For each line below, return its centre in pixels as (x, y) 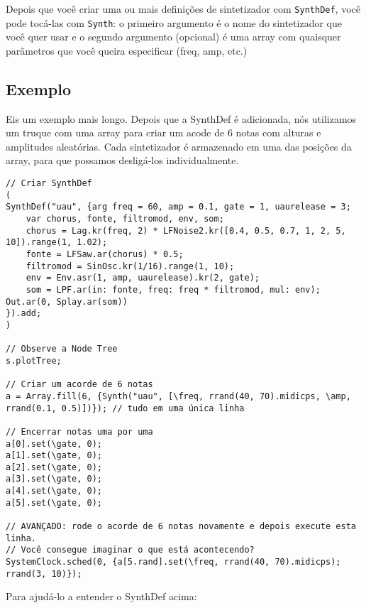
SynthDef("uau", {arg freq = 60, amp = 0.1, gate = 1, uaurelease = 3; (178, 207)
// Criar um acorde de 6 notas (79, 385)
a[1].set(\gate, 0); (54, 456)
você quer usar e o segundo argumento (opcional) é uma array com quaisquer (173, 37)
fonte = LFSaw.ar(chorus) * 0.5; (105, 255)
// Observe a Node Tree (62, 349)
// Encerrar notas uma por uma (79, 431)
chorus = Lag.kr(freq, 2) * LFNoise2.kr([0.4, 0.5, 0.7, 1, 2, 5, (186, 230)
